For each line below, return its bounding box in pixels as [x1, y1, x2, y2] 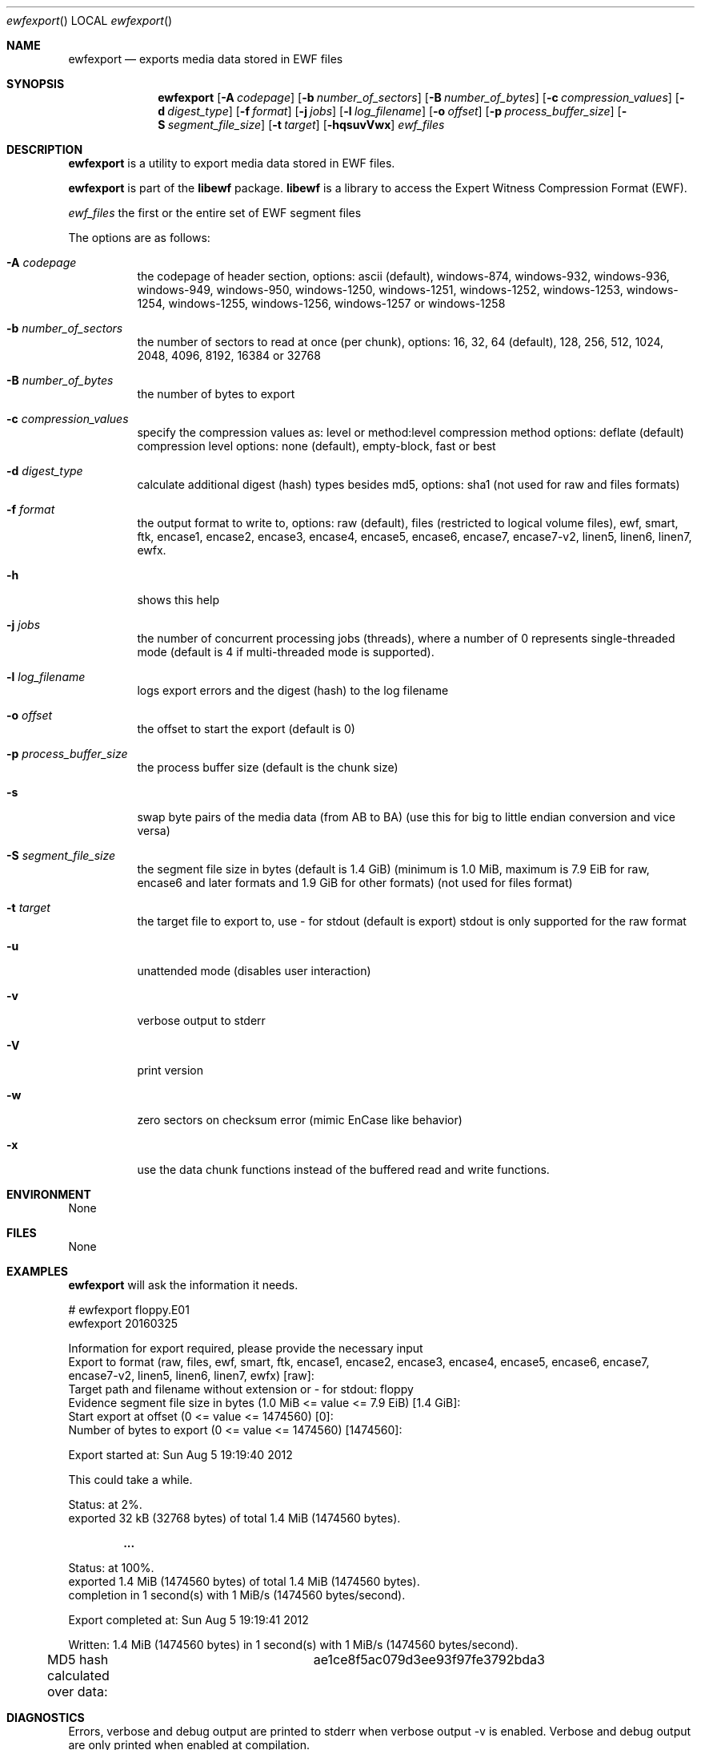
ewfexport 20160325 [68, 1317, 178, 1330]
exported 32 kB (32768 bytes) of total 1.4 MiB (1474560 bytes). [68, 1511, 401, 1525]
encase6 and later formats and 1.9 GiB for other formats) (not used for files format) [137, 876, 573, 889]
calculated [46, 1667, 110, 1683]
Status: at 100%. [68, 1561, 154, 1575]
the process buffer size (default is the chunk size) [137, 760, 399, 774]
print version [137, 1063, 204, 1077]
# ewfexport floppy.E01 [68, 1303, 190, 1317]
